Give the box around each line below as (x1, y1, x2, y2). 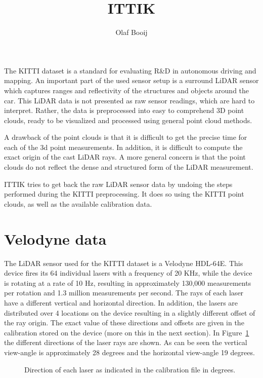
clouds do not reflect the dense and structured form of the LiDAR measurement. (4, 162, 253, 172)
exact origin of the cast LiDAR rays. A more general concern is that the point (4, 152, 246, 162)
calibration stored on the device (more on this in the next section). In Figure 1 (4, 327, 249, 337)
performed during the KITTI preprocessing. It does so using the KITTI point (4, 188, 244, 199)
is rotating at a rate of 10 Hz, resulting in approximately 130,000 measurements (4, 277, 251, 288)
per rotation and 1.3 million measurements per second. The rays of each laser (4, 287, 244, 298)
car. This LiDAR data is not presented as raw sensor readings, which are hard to (4, 95, 255, 105)
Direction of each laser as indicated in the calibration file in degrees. (24, 364, 236, 374)
